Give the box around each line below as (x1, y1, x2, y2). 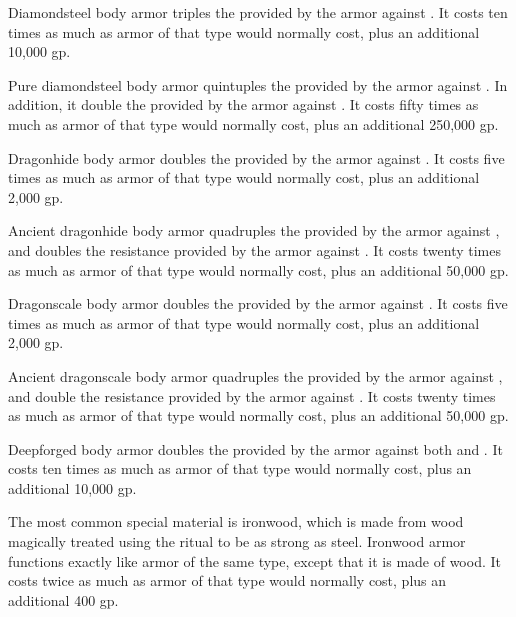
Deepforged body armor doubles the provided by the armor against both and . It (8, 438, 503, 459)
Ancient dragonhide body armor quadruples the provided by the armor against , (8, 220, 500, 241)
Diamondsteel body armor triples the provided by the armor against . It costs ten (8, 2, 508, 22)
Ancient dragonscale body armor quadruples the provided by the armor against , (8, 365, 503, 386)
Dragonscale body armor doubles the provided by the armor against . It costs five (8, 293, 508, 314)
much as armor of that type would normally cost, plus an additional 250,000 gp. (8, 113, 499, 134)
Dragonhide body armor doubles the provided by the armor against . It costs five (8, 147, 505, 168)
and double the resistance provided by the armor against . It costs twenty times (8, 385, 496, 406)
